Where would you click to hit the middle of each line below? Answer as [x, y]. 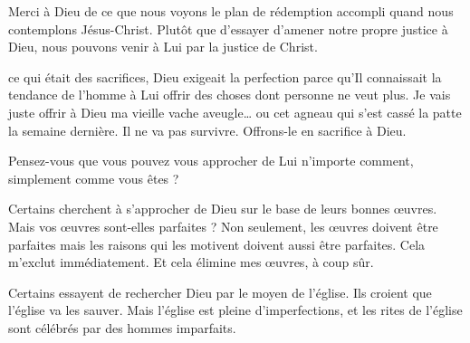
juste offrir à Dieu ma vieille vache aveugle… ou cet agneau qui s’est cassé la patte [235, 112]
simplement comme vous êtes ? [94, 178]
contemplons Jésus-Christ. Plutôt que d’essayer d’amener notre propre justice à [228, 29]
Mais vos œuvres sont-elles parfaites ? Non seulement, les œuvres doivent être [223, 226]
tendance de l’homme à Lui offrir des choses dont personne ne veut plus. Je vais [230, 95]
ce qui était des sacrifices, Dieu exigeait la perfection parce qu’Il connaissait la [225, 76]
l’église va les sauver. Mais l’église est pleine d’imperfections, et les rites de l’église [235, 310]
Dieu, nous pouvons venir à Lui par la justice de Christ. [163, 47]
